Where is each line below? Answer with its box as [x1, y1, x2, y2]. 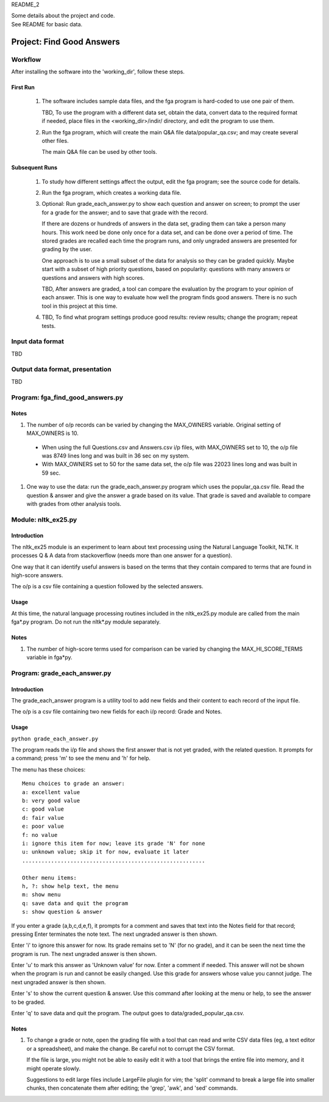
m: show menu [22, 891, 61, 898]
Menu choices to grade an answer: [22, 780, 125, 787]
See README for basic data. [11, 20, 83, 27]
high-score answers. [11, 572, 63, 579]
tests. [41, 322, 56, 329]
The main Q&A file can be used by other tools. [41, 148, 158, 156]
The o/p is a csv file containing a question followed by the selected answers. [11, 583, 203, 590]
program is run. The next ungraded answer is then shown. [11, 950, 157, 957]
